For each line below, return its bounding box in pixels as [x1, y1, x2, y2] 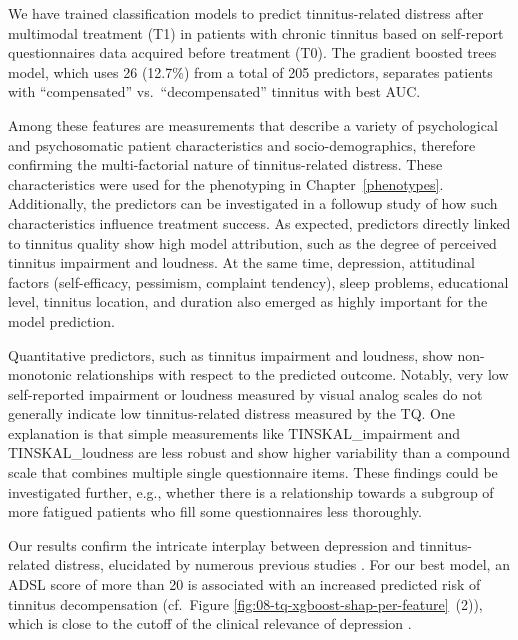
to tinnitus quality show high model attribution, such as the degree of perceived [8, 232, 497, 253]
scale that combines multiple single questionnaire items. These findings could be [8, 462, 498, 483]
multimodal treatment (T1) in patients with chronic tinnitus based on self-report [8, 22, 504, 43]
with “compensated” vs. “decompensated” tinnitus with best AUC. [8, 81, 421, 102]
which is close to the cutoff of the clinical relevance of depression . [8, 613, 412, 634]
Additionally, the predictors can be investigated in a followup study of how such [8, 193, 498, 214]
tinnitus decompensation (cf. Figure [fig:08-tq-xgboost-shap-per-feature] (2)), [8, 593, 483, 614]
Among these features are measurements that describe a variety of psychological [8, 114, 498, 135]
